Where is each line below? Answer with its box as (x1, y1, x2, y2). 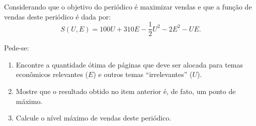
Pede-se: (4, 42, 29, 53)
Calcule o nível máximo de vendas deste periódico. (16, 112, 172, 123)
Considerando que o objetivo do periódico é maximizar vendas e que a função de (4, 1, 252, 11)
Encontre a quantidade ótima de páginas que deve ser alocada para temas (16, 59, 243, 69)
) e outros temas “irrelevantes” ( (93, 69, 193, 79)
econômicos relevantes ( (16, 69, 89, 79)
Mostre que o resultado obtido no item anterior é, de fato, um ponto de (16, 86, 236, 96)
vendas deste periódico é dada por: (4, 11, 111, 21)
